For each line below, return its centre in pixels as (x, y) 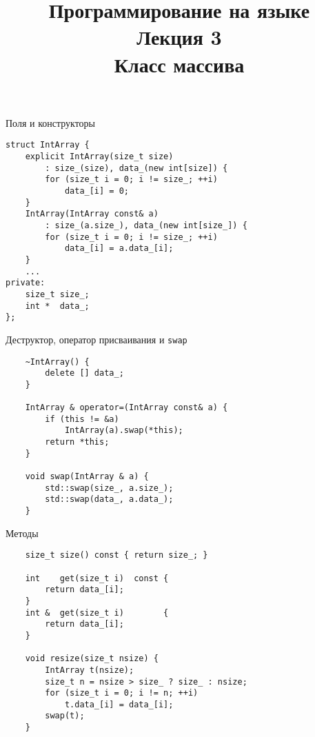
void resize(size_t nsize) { (92, 659)
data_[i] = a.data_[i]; (119, 249)
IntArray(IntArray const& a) (92, 214)
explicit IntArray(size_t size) (99, 157)
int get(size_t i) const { (97, 578)
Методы (22, 533)
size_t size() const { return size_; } (116, 555)
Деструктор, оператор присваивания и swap (96, 339)
